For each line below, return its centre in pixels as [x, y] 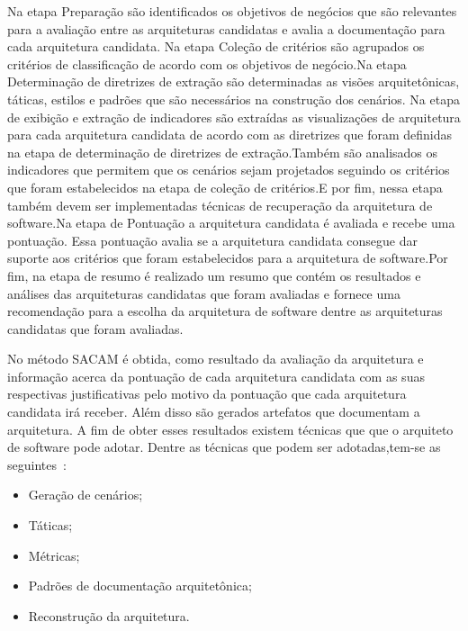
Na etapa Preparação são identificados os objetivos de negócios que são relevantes [232, 11]
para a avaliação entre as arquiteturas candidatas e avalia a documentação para [226, 28]
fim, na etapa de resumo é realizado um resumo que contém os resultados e [214, 275]
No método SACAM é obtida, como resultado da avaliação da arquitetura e [216, 359]
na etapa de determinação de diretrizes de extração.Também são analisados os [223, 152]
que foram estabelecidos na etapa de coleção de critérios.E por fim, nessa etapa [225, 187]
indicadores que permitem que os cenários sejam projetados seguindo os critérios [229, 170]
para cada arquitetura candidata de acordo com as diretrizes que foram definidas [230, 135]
